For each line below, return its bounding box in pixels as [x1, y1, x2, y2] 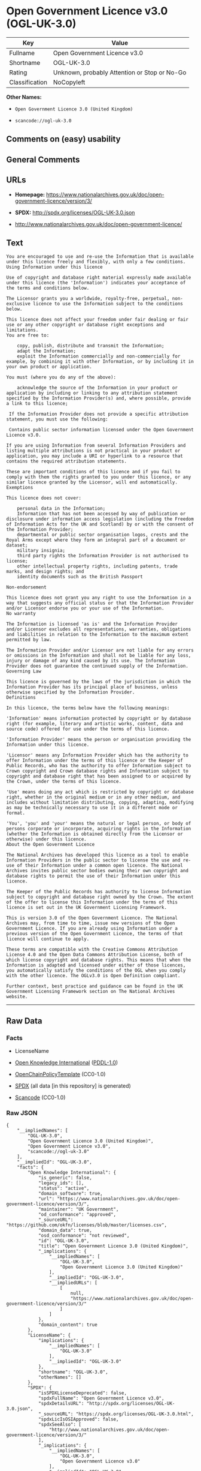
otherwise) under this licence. [6, 836, 87, 842]
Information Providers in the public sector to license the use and [6, 857, 181, 863]
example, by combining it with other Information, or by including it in [6, 359, 194, 365]
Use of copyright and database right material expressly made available [6, 275, 191, 281]
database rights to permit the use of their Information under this [6, 873, 181, 879]
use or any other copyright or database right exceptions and [6, 322, 165, 328]
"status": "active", [38, 1185, 90, 1191]
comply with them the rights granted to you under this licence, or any [6, 474, 191, 481]
